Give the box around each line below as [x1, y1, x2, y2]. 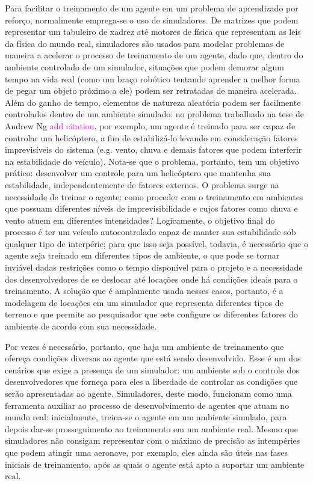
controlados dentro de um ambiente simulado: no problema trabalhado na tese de [5, 108, 304, 120]
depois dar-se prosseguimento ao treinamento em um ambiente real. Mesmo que [5, 422, 298, 435]
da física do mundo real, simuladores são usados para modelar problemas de [5, 37, 285, 49]
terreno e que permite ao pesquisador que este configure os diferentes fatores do [5, 308, 298, 320]
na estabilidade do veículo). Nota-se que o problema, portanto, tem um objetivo [5, 155, 299, 167]
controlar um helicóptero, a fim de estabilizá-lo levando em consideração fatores [5, 131, 298, 144]
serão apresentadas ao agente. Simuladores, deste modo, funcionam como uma [5, 387, 292, 399]
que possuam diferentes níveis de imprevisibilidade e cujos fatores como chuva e [5, 202, 298, 215]
